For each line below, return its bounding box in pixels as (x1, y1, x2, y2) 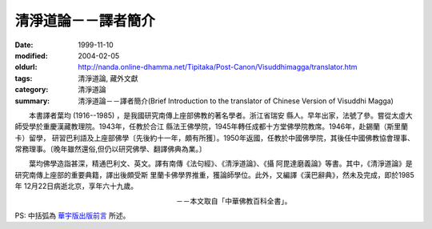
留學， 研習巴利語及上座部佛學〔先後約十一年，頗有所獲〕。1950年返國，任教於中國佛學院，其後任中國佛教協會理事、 (28, 133, 415, 143)
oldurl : (14, 62, 38, 72)
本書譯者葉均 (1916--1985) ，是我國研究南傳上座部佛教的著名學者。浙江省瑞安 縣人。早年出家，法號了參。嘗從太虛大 (28, 110, 413, 120)
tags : (14, 73, 33, 83)
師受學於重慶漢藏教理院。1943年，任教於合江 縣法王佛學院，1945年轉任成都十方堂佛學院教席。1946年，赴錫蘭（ (14, 122, 387, 131)
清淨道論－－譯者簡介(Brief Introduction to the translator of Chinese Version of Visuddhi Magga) (78, 96, 394, 106)
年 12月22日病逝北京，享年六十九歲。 (14, 181, 138, 191)
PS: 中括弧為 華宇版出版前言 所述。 (14, 211, 130, 220)
